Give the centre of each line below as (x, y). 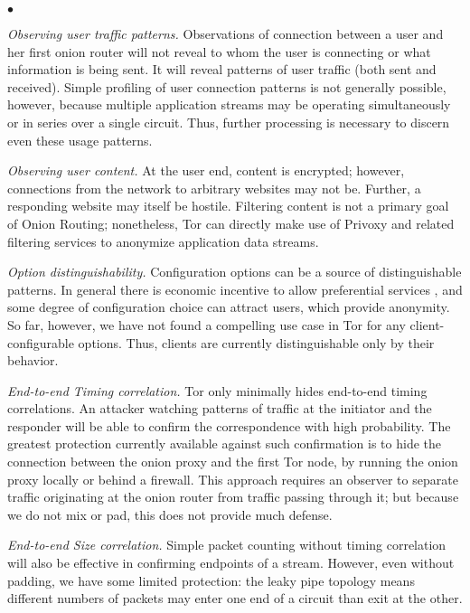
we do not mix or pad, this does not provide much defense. (170, 514)
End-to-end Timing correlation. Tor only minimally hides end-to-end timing (217, 390)
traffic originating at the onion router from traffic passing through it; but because (233, 497)
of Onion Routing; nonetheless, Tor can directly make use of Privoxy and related (231, 223)
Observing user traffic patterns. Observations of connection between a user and (226, 33)
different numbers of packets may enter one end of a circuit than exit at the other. (235, 598)
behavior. (33, 360)
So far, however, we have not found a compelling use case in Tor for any (207, 324)
